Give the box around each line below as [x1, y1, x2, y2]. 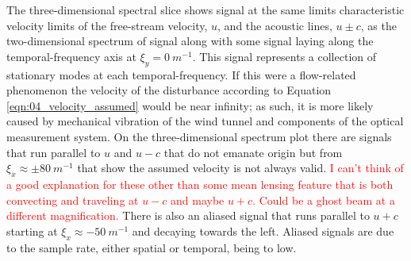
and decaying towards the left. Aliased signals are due [132, 222, 394, 239]
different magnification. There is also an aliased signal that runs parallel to [6, 207, 370, 224]
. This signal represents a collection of [192, 48, 377, 64]
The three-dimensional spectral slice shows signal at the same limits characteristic [6, 2, 405, 17]
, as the [360, 17, 397, 33]
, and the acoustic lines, [217, 17, 332, 33]
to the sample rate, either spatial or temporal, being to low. [6, 239, 297, 255]
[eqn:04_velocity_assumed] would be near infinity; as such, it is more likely [6, 97, 374, 113]
